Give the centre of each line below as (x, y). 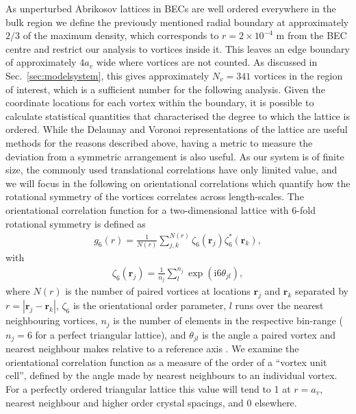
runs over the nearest (279, 305)
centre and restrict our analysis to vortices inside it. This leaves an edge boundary (178, 48)
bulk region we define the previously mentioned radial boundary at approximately (177, 22)
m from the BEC (311, 35)
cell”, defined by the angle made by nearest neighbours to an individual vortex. (171, 375)
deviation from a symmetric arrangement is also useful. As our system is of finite (175, 156)
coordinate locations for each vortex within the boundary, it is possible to (160, 102)
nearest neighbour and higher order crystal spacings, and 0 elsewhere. (151, 402)
